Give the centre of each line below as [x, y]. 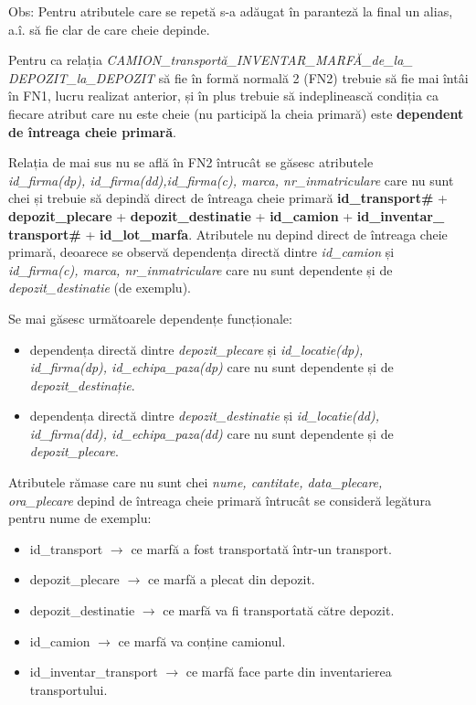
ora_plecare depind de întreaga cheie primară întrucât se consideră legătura [220, 500]
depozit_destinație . [82, 385]
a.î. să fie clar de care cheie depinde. [109, 29]
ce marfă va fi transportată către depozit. [279, 610]
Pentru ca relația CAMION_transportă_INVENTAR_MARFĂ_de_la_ [211, 60]
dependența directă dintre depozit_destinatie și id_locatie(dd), [204, 416]
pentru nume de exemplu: [80, 518]
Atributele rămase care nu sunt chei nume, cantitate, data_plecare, [196, 482]
